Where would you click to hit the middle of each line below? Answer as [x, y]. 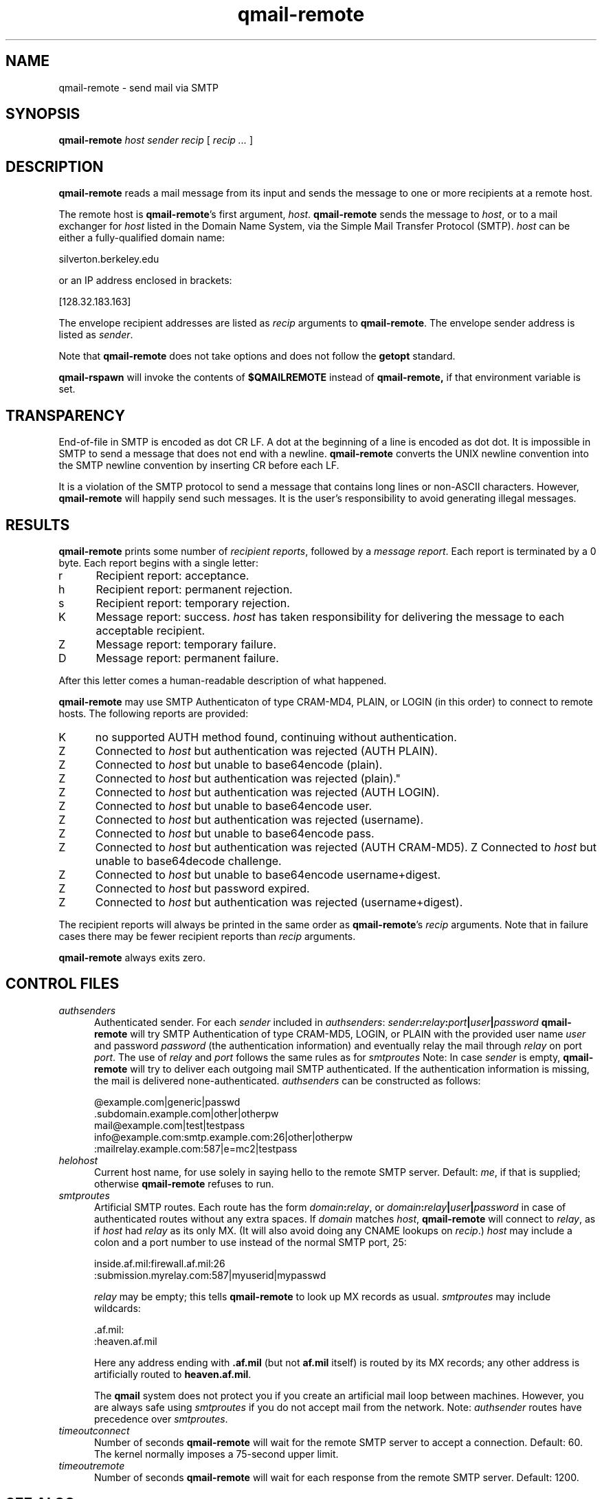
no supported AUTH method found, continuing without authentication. [276, 737]
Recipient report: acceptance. [172, 575]
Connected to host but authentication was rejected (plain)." [248, 778]
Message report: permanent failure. [187, 658]
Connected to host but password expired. [202, 888]
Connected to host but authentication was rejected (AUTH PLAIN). [266, 751]
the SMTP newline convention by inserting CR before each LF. [199, 466]
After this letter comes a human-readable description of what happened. [223, 680]
